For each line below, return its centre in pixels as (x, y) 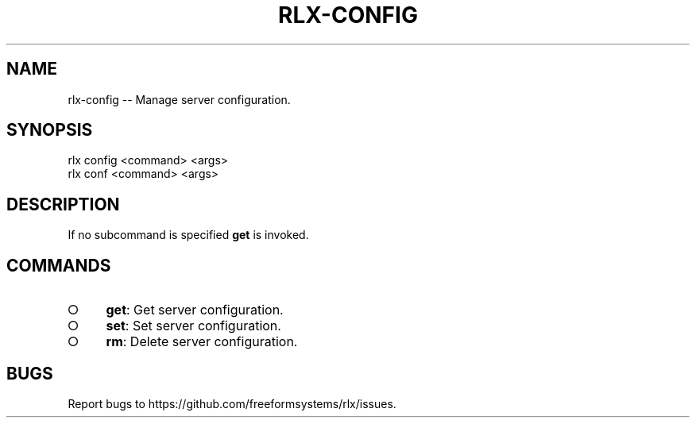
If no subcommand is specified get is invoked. (188, 235)
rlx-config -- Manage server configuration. (179, 99)
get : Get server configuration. (195, 310)
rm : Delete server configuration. (202, 342)
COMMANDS (59, 265)
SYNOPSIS (50, 130)
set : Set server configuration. (193, 326)
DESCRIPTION (63, 204)
